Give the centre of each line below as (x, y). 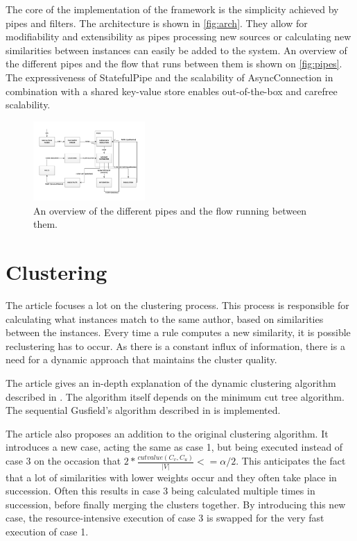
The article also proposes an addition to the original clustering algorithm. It (167, 433)
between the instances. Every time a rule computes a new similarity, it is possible (178, 332)
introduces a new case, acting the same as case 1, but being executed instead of (174, 447)
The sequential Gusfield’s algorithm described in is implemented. (143, 410)
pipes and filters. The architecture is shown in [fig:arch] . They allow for (157, 23)
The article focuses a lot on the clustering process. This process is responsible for (177, 305)
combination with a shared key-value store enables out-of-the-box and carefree (172, 91)
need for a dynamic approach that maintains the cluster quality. (141, 359)
